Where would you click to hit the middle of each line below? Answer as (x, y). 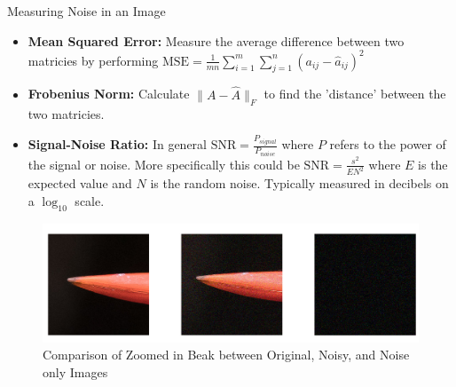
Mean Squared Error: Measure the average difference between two (216, 40)
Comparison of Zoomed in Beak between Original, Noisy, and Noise (226, 355)
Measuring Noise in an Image (86, 11)
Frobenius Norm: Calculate (109, 94)
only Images (75, 371)
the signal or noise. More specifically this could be (164, 164)
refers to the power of (388, 144)
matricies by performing (93, 60)
